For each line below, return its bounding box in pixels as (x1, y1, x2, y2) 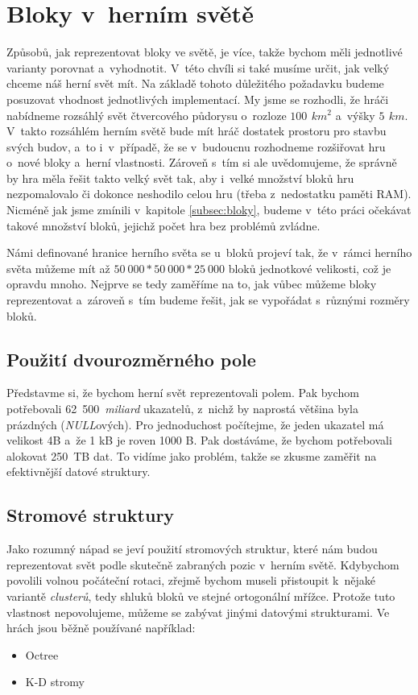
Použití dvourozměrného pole (6, 346, 256, 371)
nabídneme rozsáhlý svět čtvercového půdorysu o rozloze (6, 106, 287, 123)
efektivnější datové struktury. (6, 463, 151, 480)
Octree (25, 646, 59, 663)
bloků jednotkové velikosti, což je (228, 259, 391, 276)
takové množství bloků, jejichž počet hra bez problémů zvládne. (6, 217, 321, 234)
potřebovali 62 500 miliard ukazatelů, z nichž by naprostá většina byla (6, 400, 358, 417)
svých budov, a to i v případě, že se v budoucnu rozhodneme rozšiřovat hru (6, 138, 386, 155)
